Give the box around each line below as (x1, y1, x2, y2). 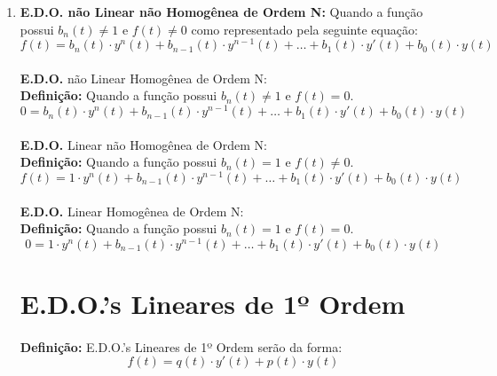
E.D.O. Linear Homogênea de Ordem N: (20, 201, 244, 220)
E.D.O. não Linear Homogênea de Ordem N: (20, 68, 267, 87)
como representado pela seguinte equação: (191, 20, 418, 38)
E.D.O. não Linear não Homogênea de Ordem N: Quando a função (20, 3, 423, 20)
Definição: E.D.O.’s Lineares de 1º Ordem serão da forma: (20, 337, 343, 356)
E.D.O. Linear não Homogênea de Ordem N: (20, 135, 267, 153)
